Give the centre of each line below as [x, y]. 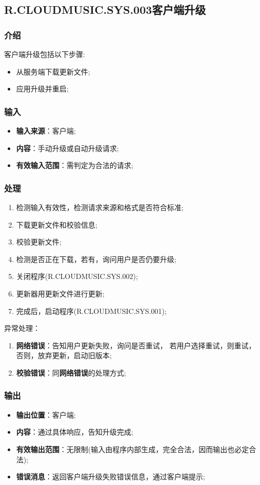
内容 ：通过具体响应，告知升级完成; [75, 432]
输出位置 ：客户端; [46, 414]
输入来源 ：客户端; [46, 130]
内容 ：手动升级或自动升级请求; [67, 148]
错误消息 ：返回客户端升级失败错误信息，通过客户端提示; [111, 477]
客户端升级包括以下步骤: [45, 54]
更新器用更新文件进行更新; [60, 293]
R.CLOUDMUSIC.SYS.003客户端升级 [105, 10]
